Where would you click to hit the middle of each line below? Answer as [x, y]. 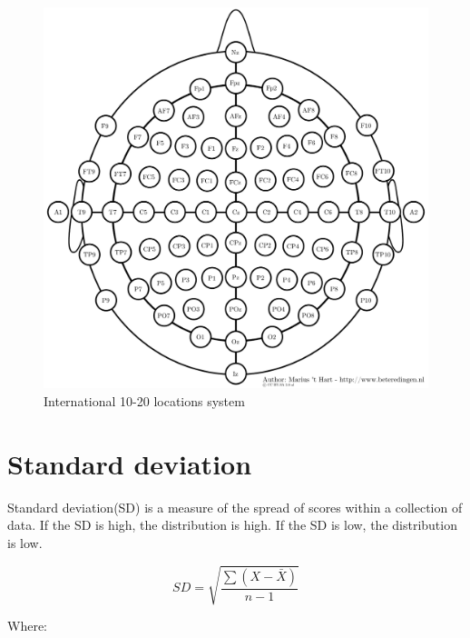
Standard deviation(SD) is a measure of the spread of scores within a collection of [235, 507]
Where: [27, 626]
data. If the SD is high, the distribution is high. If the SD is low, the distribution [232, 525]
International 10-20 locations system [144, 401]
